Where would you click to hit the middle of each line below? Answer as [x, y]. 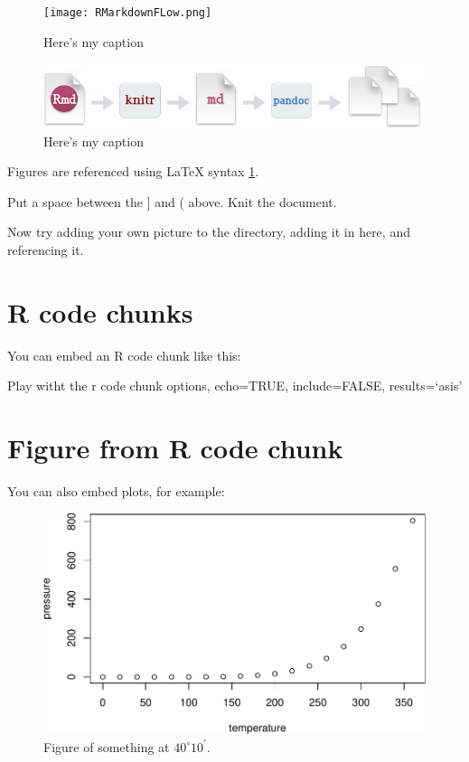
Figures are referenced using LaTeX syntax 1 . [133, 171]
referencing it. [46, 249]
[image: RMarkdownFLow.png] [128, 13]
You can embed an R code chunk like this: [124, 355]
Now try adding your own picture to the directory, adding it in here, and [209, 232]
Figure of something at [107, 746]
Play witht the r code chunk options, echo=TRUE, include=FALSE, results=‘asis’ [235, 386]
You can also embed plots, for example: [116, 491]
